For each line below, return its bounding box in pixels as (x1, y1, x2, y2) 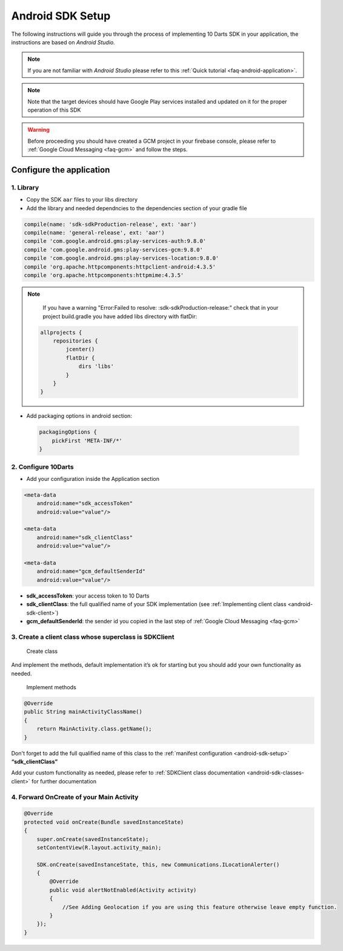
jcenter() (65, 346, 95, 353)
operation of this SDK (27, 106, 81, 114)
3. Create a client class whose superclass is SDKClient (11, 632, 175, 641)
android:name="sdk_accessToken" (36, 500, 133, 507)
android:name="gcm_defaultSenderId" (36, 568, 145, 575)
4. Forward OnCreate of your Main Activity (11, 792, 139, 801)
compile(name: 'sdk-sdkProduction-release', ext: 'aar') (24, 220, 197, 228)
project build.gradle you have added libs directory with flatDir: (42, 313, 198, 320)
